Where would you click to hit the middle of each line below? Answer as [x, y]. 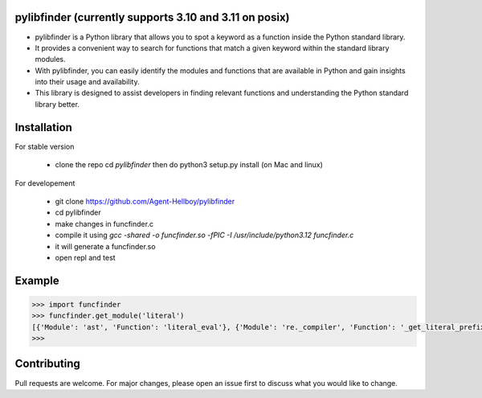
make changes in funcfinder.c [104, 224]
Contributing [47, 364]
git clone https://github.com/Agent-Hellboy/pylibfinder [145, 201]
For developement [45, 183]
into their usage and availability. [87, 82]
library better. [57, 104]
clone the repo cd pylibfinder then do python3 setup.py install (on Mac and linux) [189, 165]
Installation [43, 127]
